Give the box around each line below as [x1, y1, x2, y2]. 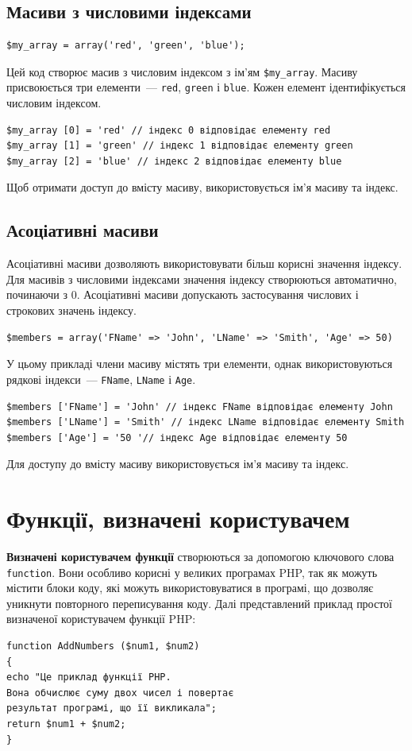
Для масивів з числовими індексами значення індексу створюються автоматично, [6, 270, 397, 287]
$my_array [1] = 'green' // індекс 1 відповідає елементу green [6, 140, 353, 152]
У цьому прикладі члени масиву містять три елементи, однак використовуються [6, 355, 393, 372]
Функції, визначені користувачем [6, 502, 350, 535]
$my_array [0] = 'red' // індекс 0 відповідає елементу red [6, 124, 331, 136]
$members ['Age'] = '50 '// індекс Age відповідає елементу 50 [6, 432, 348, 443]
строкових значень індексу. [6, 302, 137, 319]
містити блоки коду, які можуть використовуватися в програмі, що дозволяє [6, 579, 374, 596]
